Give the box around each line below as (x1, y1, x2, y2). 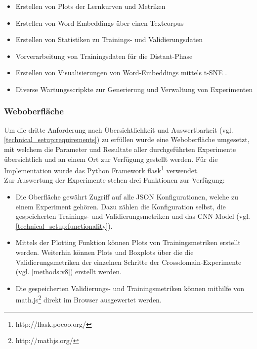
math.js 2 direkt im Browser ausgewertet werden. (15, 293, 162, 304)
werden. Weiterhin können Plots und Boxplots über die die (15, 247, 194, 257)
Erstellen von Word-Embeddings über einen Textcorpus (15, 17, 184, 28)
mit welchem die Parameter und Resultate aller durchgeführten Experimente (4, 144, 236, 154)
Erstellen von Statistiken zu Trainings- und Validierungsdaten (15, 34, 203, 45)
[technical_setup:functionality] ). (15, 220, 113, 231)
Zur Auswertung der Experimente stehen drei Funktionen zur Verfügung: (4, 175, 225, 185)
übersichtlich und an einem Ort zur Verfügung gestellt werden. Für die (4, 153, 218, 164)
